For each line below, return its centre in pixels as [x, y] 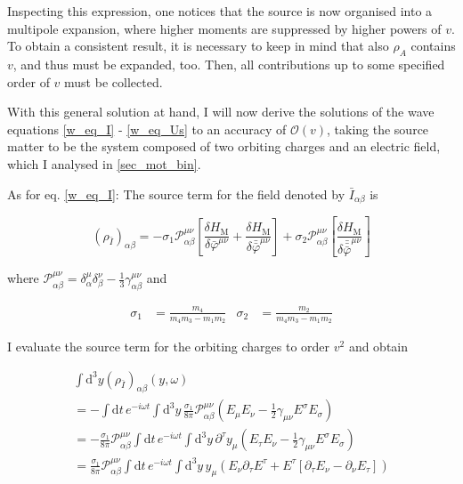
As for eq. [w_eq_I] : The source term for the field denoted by [176, 194]
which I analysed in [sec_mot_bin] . [104, 163]
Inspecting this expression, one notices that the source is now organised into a [220, 11]
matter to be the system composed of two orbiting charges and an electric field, [224, 146]
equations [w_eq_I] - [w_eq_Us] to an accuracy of [147, 129]
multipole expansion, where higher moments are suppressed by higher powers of [224, 28]
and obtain [378, 346]
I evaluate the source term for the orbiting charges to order [169, 346]
